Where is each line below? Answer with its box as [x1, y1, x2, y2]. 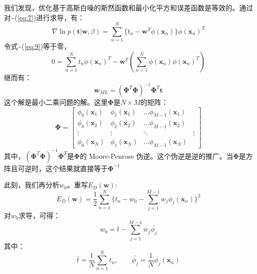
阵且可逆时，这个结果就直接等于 [4, 163, 108, 173]
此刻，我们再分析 [4, 180, 59, 190]
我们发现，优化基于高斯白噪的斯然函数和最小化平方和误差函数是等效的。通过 [4, 2, 253, 12]
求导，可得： [18, 210, 60, 220]
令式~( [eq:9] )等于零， [4, 41, 71, 51]
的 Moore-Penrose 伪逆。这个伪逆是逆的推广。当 [80, 150, 233, 161]
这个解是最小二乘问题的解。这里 [4, 97, 108, 107]
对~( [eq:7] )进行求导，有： [4, 12, 85, 22]
